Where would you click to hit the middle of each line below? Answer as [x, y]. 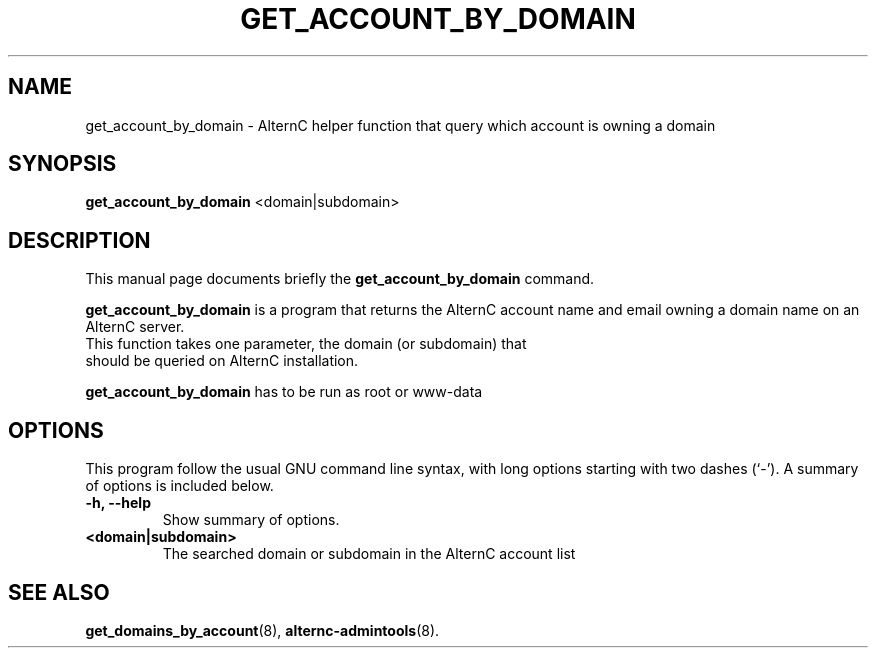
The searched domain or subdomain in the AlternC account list [369, 554]
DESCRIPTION [79, 240]
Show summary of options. [251, 520]
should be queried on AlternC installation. [222, 361]
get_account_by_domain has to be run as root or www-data [284, 392]
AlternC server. [135, 327]
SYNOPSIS [62, 164]
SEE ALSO [59, 592]
